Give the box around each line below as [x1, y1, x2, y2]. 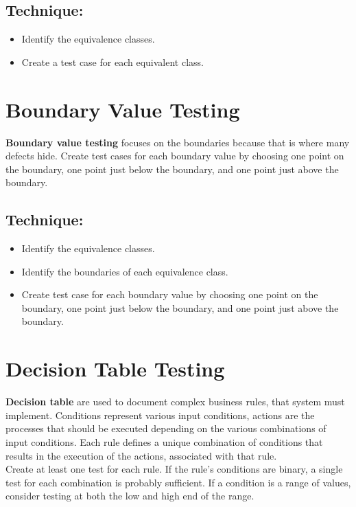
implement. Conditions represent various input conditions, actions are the [5, 407, 315, 422]
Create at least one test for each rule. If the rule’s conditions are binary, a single [5, 462, 343, 476]
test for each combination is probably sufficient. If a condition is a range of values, [5, 475, 351, 489]
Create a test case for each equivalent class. [21, 54, 204, 69]
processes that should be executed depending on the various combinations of [5, 421, 327, 436]
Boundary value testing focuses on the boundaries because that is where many [5, 135, 350, 149]
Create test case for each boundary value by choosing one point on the [21, 287, 318, 302]
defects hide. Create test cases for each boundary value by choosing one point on [5, 148, 344, 163]
